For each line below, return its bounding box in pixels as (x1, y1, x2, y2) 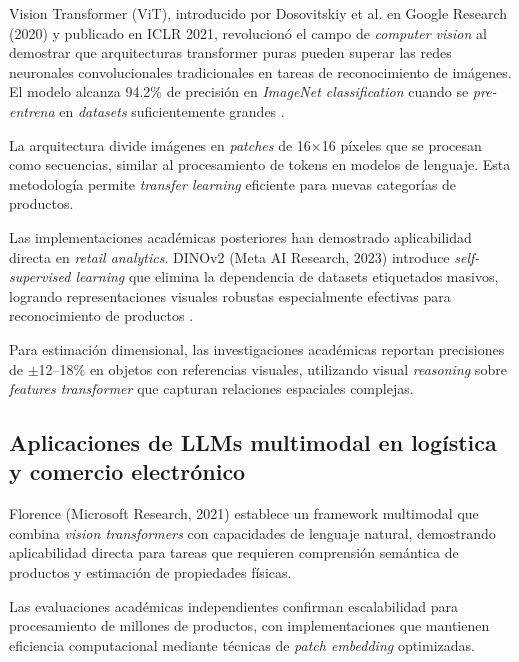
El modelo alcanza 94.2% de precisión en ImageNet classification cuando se (9, 81, 469, 102)
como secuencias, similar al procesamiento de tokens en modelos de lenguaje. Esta (9, 154, 511, 175)
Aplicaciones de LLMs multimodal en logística (9, 427, 497, 458)
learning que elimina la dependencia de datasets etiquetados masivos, (75, 266, 499, 287)
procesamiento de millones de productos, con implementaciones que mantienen (9, 615, 490, 636)
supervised (9, 266, 71, 287)
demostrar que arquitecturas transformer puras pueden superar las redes (9, 42, 452, 63)
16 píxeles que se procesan (321, 134, 482, 155)
